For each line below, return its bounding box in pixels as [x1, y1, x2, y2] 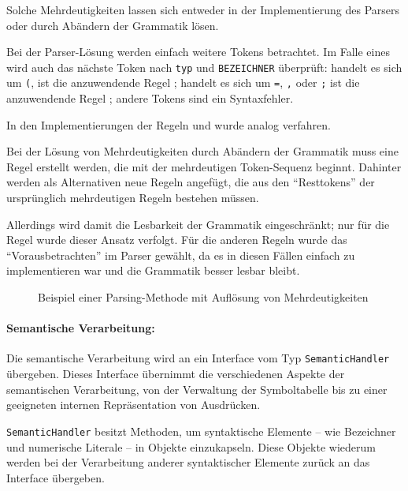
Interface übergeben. [6, 469, 105, 485]
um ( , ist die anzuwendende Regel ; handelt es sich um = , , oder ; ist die [6, 74, 360, 91]
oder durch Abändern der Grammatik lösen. [6, 17, 219, 33]
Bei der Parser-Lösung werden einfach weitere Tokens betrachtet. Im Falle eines [6, 43, 390, 60]
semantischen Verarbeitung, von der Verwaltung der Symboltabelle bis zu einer [6, 380, 388, 397]
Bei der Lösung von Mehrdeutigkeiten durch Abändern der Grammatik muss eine [6, 143, 399, 159]
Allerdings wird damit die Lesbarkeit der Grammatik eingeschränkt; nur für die [6, 216, 390, 232]
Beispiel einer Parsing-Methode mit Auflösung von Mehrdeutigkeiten [38, 289, 369, 305]
